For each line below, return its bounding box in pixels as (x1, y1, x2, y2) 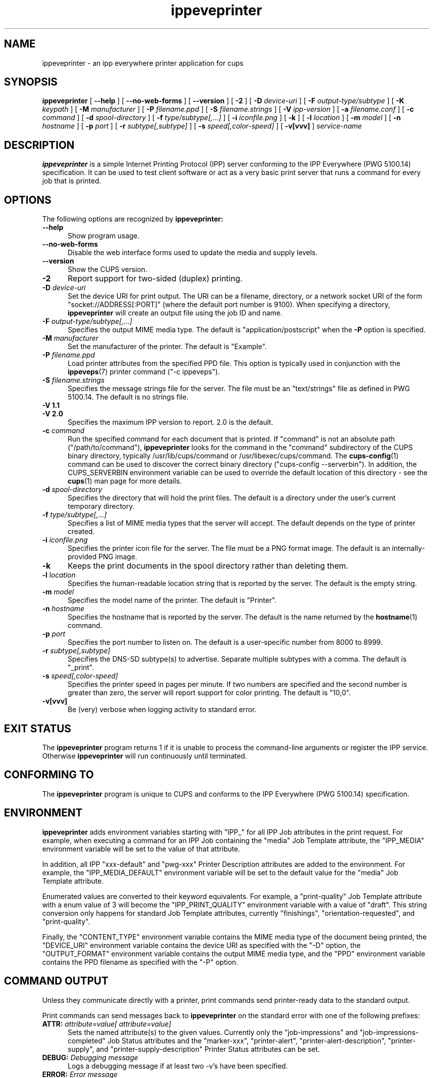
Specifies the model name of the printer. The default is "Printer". (68, 596, 277, 605)
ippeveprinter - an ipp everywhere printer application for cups (42, 58, 244, 67)
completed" (68, 1036, 106, 1045)
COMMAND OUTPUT (4, 975, 109, 988)
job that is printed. (42, 177, 101, 185)
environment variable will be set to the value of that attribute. (42, 844, 240, 853)
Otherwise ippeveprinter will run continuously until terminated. (42, 751, 247, 760)
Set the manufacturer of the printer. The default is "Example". (68, 342, 267, 351)
